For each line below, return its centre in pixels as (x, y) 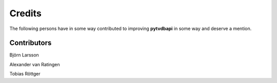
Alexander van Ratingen (35, 64)
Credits (26, 13)
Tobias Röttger (25, 74)
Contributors (31, 43)
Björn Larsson (24, 55)
